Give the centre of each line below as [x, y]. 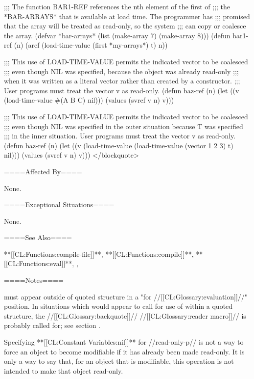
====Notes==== [34, 280]
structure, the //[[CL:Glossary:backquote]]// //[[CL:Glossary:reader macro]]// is [125, 315]
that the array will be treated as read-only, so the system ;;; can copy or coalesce [125, 26]
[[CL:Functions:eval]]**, [39, 263]
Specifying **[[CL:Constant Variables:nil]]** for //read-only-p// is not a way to [124, 342]
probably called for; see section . [52, 325]
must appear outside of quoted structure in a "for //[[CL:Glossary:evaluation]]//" [126, 296]
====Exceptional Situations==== [59, 204]
